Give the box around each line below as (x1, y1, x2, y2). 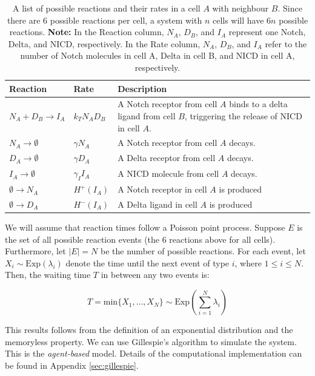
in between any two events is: (101, 268, 210, 281)
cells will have (212, 13, 264, 26)
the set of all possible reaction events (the (5, 233, 160, 245)
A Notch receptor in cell (118, 183, 207, 196)
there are (7, 13, 41, 26)
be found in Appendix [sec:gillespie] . (5, 358, 139, 371)
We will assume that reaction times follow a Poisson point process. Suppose (5, 221, 285, 234)
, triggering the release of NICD (184, 110, 302, 122)
